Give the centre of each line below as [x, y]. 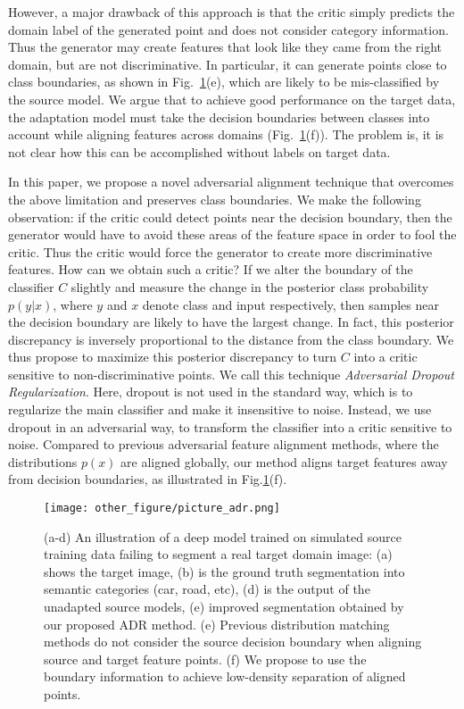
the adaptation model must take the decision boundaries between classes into [219, 117]
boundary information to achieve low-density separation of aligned [225, 676]
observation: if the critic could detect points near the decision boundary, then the [230, 217]
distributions [43, 461]
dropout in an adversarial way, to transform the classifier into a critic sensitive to [230, 426]
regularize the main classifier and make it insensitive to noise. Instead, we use [220, 409]
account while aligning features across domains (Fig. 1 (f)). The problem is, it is [226, 134]
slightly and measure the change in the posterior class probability [250, 286]
